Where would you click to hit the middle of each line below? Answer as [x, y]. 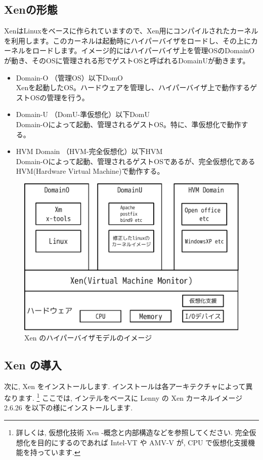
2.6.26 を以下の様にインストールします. [69, 408]
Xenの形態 [31, 9]
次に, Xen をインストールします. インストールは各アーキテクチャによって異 [128, 386]
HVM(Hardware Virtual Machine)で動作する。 [90, 171]
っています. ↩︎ [59, 452]
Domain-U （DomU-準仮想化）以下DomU [83, 114]
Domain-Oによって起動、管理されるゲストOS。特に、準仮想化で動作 [128, 124]
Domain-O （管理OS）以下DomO [69, 77]
